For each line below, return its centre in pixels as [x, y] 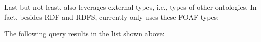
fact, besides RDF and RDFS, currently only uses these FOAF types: [112, 16]
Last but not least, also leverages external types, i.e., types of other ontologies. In [130, 7]
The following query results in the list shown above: [84, 34]
